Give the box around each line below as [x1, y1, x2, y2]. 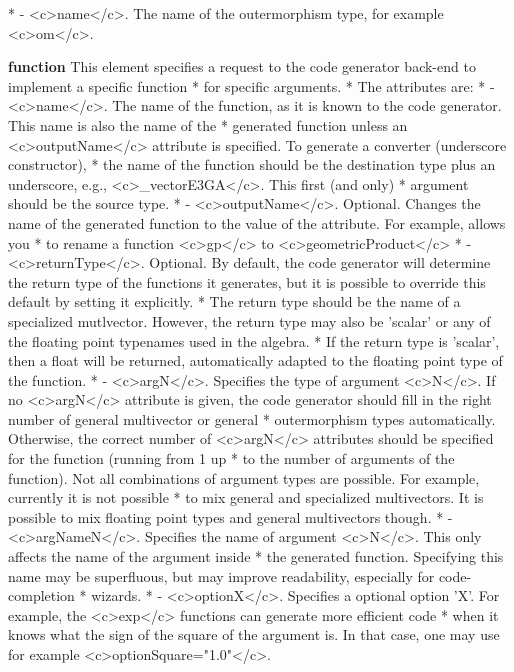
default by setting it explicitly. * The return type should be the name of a [8, 291, 461, 312]
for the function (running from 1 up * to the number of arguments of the [8, 448, 455, 469]
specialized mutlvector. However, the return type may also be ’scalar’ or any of [8, 310, 491, 331]
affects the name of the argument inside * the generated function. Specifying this [8, 546, 504, 567]
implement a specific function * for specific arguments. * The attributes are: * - [8, 75, 495, 96]
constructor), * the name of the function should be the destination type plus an [8, 154, 496, 175]
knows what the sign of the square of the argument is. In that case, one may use [8, 624, 500, 645]
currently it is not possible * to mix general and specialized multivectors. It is [8, 487, 484, 508]
